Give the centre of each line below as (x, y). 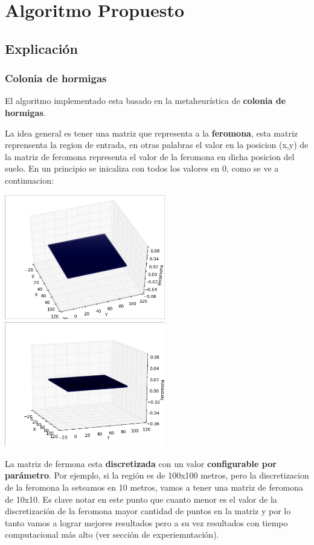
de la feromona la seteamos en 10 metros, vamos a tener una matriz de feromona (154, 487)
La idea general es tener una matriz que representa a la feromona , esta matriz (152, 133)
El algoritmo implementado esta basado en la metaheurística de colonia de (146, 101)
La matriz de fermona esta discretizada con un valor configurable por (141, 463)
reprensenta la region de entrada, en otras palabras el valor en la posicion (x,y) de (157, 145)
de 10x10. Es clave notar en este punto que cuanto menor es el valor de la (141, 499)
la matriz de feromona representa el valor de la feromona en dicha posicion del (150, 156)
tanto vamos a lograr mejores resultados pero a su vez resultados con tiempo (146, 522)
